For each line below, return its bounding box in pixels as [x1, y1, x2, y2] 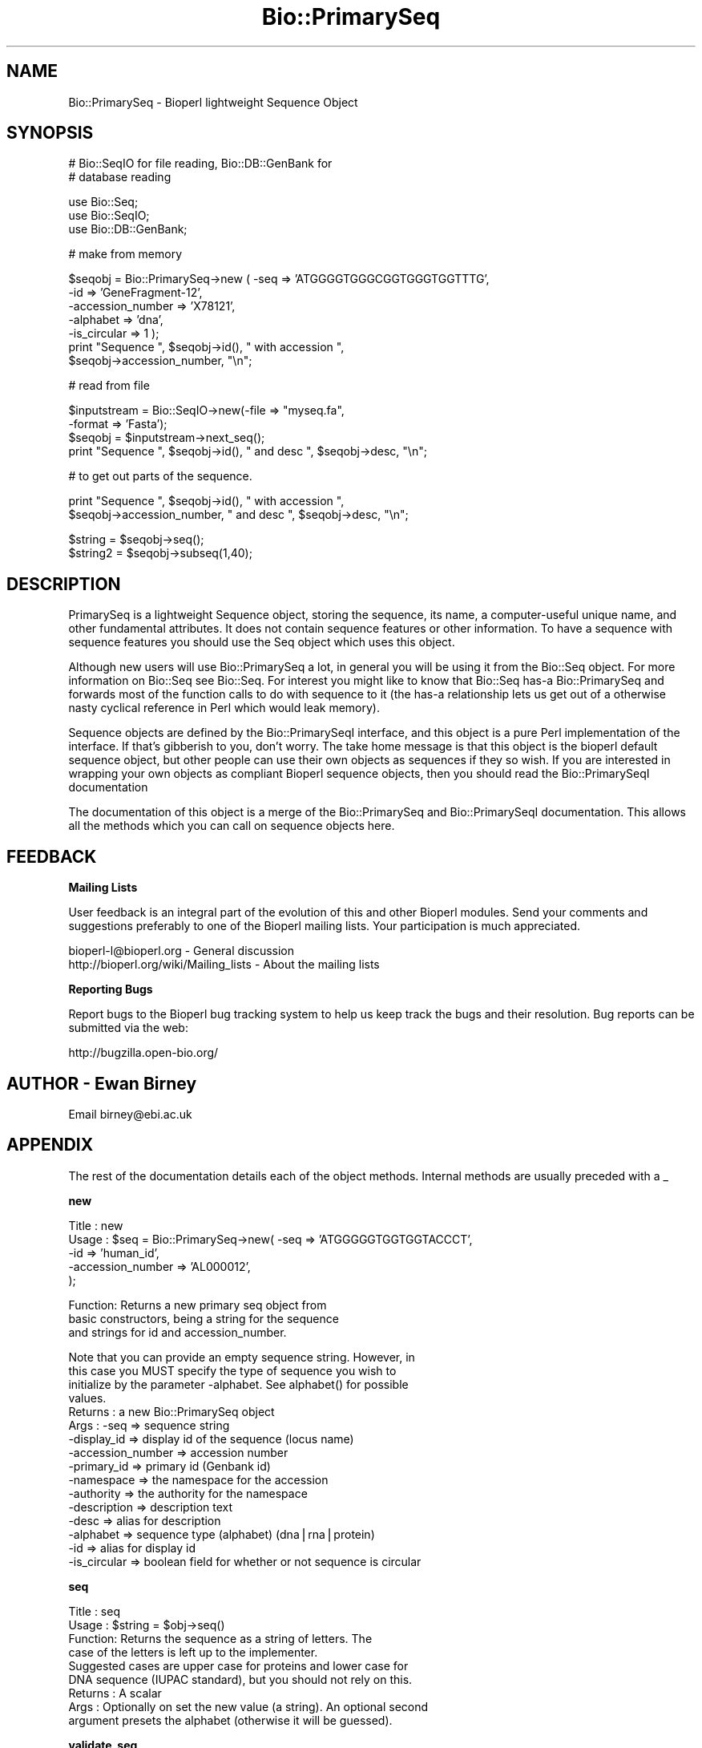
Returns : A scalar [68, 1685, 162, 1700]
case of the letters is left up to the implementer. [68, 1645, 318, 1659]
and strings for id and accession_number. [68, 1325, 287, 1339]
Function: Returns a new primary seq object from [68, 1297, 327, 1312]
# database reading [68, 170, 171, 184]
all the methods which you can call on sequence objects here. [68, 819, 395, 833]
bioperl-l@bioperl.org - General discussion [68, 944, 295, 958]
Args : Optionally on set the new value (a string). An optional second [68, 1699, 429, 1714]
